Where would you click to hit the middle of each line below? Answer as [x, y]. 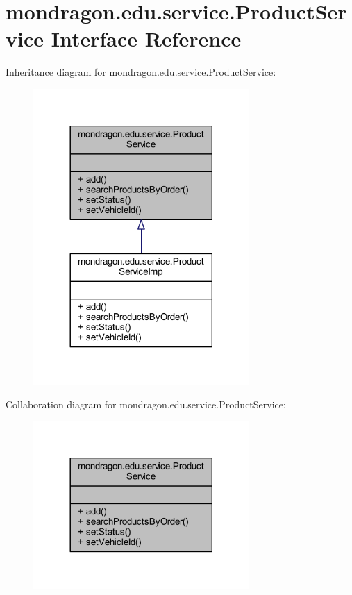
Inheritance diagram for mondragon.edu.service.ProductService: [141, 72]
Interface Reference [146, 39]
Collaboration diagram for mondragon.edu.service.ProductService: [146, 404]
